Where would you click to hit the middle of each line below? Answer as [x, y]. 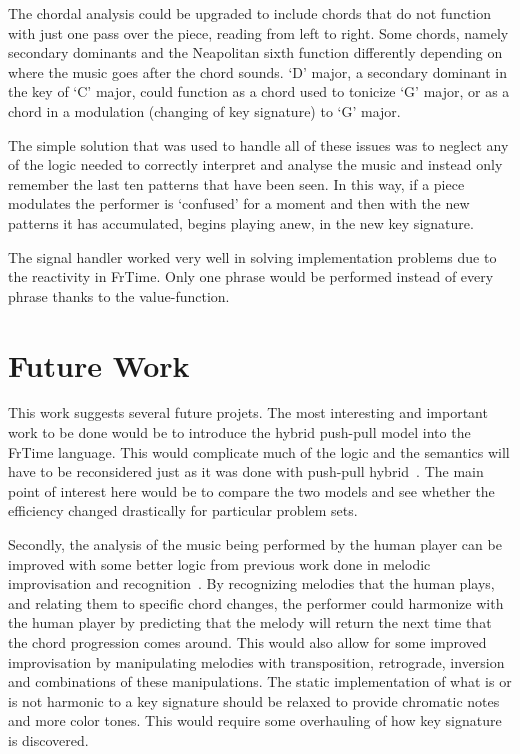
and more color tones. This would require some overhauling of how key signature [255, 720]
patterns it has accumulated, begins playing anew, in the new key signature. [241, 222]
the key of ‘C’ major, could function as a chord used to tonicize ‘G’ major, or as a [259, 91]
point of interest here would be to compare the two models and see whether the [251, 490]
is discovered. [48, 739]
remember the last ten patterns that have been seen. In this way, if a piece [236, 183]
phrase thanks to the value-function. [119, 295]
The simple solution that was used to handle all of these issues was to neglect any [258, 144]
